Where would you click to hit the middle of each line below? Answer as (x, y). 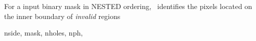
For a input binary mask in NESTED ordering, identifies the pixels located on (128, 6)
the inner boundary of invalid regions (62, 16)
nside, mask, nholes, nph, (43, 33)
